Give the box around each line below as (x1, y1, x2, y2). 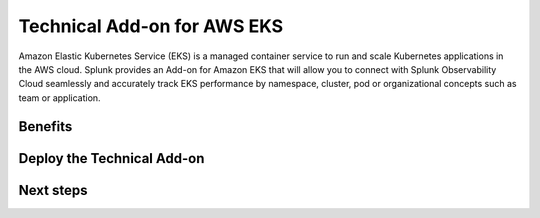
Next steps (18, 181, 88, 199)
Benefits (18, 118, 73, 135)
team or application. (18, 91, 101, 104)
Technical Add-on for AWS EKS (18, 15, 284, 37)
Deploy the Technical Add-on (18, 150, 205, 167)
